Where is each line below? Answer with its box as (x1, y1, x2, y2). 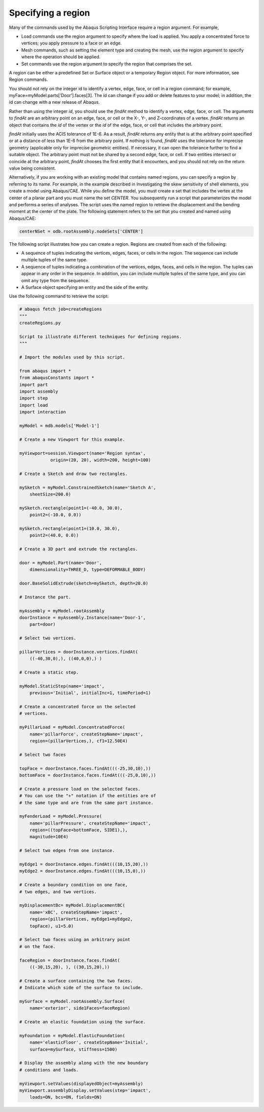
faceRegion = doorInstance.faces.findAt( (19, 957, 120, 963)
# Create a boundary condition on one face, (19, 882, 128, 888)
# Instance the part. (19, 594, 71, 600)
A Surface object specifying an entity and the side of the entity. (21, 284, 149, 290)
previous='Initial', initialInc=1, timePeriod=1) (29, 690, 151, 696)
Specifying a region (9, 7, 90, 18)
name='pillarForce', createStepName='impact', (29, 731, 144, 737)
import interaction (19, 409, 66, 415)
